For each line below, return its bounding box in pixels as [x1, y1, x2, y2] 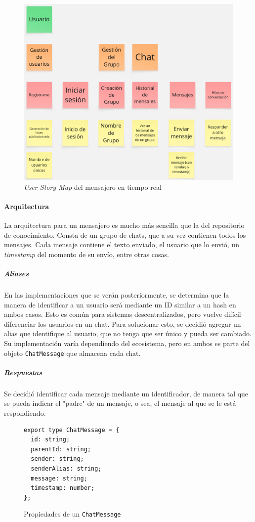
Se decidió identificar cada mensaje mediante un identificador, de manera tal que [4, 388, 249, 398]
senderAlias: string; [31, 465, 102, 472]
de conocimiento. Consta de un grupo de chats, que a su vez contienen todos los [4, 229, 246, 240]
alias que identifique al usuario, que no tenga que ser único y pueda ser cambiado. [4, 328, 252, 339]
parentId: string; [31, 445, 91, 453]
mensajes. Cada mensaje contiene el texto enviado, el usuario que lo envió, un [4, 239, 239, 250]
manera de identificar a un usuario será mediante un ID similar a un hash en [4, 299, 236, 309]
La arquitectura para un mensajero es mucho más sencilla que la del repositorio [4, 220, 245, 230]
